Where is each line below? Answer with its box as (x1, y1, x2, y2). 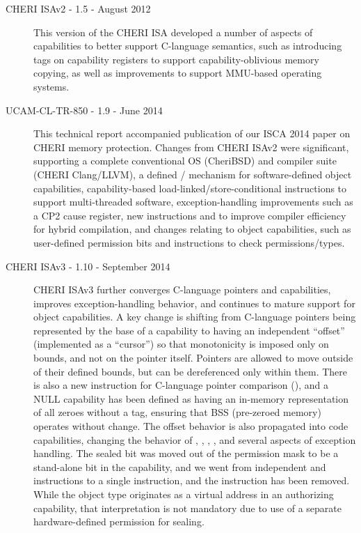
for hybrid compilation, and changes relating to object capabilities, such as (33, 222, 351, 236)
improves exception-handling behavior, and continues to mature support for (33, 295, 355, 310)
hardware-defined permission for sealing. (33, 514, 204, 529)
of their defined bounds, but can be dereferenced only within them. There (33, 364, 347, 378)
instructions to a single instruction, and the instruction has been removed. (33, 473, 350, 488)
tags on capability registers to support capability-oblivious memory (33, 52, 319, 66)
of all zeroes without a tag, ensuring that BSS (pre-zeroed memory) (33, 405, 321, 419)
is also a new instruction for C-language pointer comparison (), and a (33, 378, 328, 392)
